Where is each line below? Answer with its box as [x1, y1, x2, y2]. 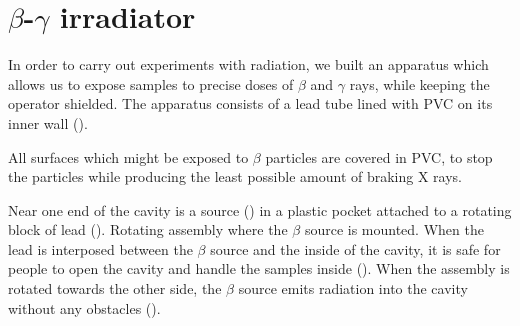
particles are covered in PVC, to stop [265, 146, 493, 167]
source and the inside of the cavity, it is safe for [210, 238, 501, 259]
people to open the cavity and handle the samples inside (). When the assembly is [8, 258, 510, 279]
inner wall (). [8, 112, 88, 133]
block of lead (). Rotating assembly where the [8, 219, 288, 240]
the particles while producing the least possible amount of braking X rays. [8, 166, 463, 187]
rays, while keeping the [349, 73, 490, 94]
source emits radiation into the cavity [238, 278, 468, 299]
